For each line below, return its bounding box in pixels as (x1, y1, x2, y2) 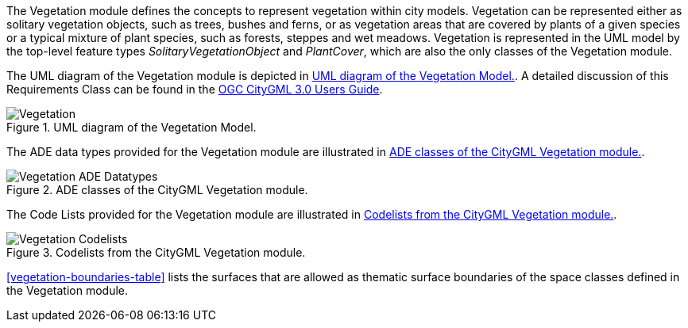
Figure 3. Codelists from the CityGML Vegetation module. (6, 246, 306, 259)
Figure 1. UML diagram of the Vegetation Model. (6, 120, 257, 134)
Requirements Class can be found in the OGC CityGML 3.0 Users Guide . (6, 82, 383, 96)
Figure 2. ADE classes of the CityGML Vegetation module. (6, 183, 308, 196)
